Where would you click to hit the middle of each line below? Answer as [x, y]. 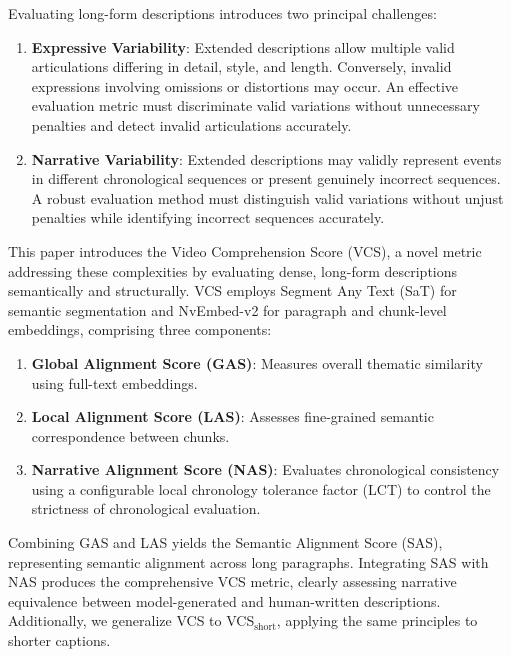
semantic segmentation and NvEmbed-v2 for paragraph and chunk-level [227, 309]
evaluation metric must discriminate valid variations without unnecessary [255, 105]
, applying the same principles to [377, 620]
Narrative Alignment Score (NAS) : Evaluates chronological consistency [265, 469]
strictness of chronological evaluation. [146, 508]
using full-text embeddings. [114, 382]
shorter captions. [59, 640]
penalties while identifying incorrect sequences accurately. [208, 217]
